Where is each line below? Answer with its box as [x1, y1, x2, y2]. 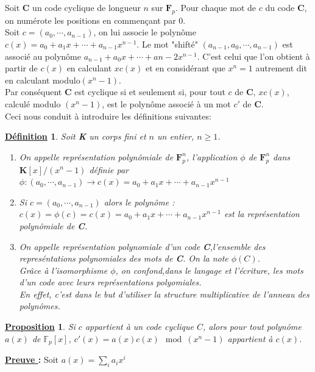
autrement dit [255, 62, 307, 74]
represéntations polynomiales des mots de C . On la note [19, 252, 228, 265]
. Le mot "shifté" [136, 37, 198, 50]
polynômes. [19, 299, 60, 312]
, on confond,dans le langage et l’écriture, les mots [115, 263, 303, 276]
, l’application [186, 150, 238, 163]
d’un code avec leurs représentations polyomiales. [19, 276, 202, 288]
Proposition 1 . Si [5, 320, 76, 333]
